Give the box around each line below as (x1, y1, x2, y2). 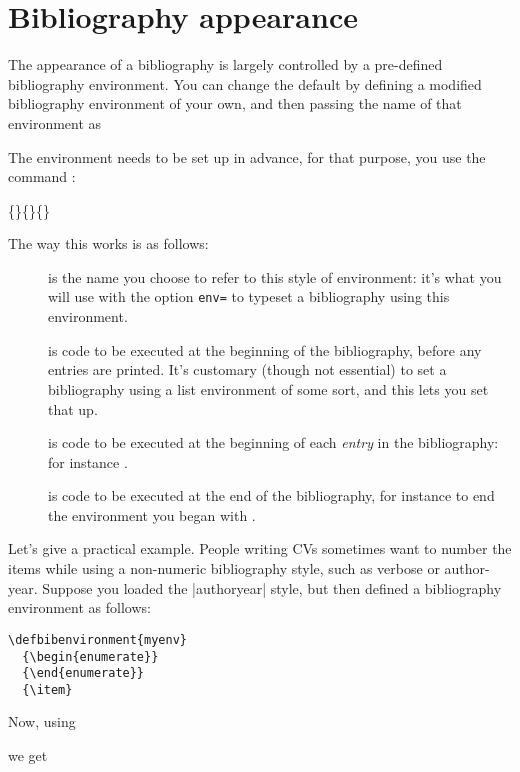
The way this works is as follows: (8, 233, 209, 254)
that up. (48, 398, 98, 419)
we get (8, 745, 48, 766)
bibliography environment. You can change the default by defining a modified (8, 73, 482, 94)
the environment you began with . (48, 504, 256, 525)
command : (8, 166, 76, 187)
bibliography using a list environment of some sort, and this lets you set (48, 378, 489, 399)
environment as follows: (8, 597, 151, 618)
